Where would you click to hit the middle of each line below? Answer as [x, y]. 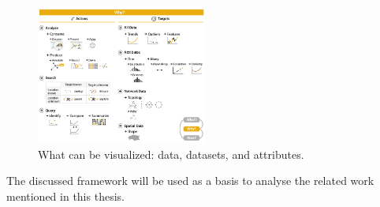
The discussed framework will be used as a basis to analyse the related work [190, 181]
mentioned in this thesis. [65, 196]
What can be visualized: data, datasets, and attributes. [171, 154]
